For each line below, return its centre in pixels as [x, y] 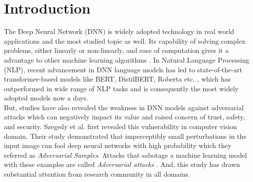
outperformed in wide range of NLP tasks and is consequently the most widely [121, 88]
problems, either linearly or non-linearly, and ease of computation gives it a [116, 50]
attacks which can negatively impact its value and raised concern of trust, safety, [125, 117]
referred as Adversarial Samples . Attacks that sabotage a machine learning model [126, 155]
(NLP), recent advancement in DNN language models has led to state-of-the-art [123, 69]
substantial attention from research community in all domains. [97, 174]
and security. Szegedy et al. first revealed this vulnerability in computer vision [121, 126]
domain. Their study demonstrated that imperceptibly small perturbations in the [125, 136]
